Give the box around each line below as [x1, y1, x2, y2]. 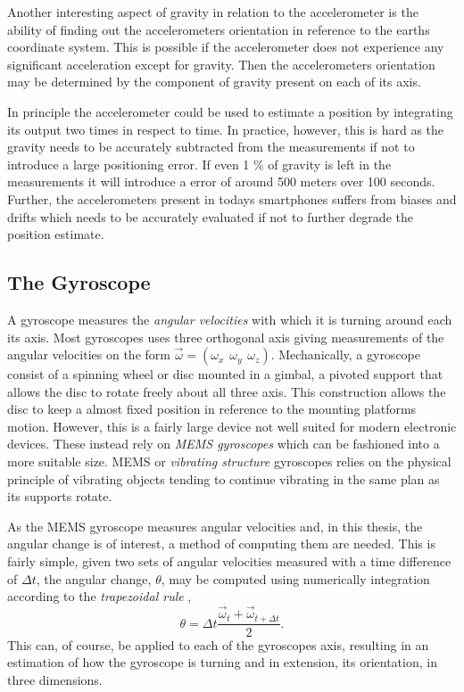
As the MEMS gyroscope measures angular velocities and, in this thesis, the [7, 516, 423, 535]
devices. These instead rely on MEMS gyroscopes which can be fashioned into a [7, 434, 440, 453]
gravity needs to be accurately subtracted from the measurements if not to [7, 137, 415, 156]
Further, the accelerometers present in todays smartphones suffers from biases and [7, 189, 457, 208]
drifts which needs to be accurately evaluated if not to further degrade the [7, 207, 413, 226]
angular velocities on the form [7, 345, 170, 364]
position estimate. [7, 225, 104, 243]
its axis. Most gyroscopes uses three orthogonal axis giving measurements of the [7, 327, 444, 346]
